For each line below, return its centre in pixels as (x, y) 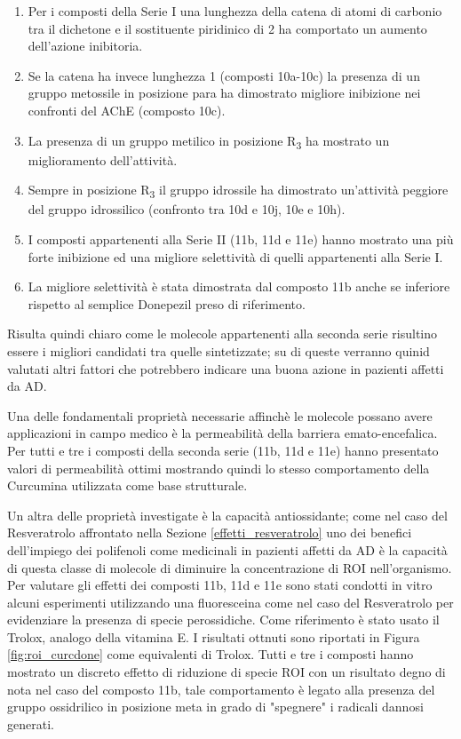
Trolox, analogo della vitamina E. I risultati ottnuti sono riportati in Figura (214, 636)
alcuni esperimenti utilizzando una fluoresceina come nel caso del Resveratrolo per (230, 602)
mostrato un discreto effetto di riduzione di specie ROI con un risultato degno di (227, 672)
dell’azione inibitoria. (85, 46)
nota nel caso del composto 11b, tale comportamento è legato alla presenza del (221, 689)
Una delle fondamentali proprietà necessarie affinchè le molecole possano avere (220, 415)
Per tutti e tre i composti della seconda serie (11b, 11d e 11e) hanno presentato (223, 450)
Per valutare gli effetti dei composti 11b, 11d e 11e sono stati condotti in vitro (220, 585)
